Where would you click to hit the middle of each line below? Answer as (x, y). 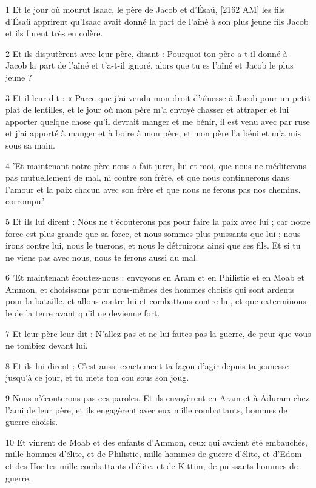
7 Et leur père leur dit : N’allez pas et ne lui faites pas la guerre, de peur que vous (158, 333)
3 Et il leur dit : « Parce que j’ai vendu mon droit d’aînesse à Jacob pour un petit (158, 97)
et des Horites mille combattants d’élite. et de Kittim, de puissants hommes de (152, 466)
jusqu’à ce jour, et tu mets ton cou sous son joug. (97, 377)
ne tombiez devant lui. (47, 345)
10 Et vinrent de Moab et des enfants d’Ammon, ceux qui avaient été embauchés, (156, 442)
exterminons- (285, 301)
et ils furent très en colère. (54, 33)
